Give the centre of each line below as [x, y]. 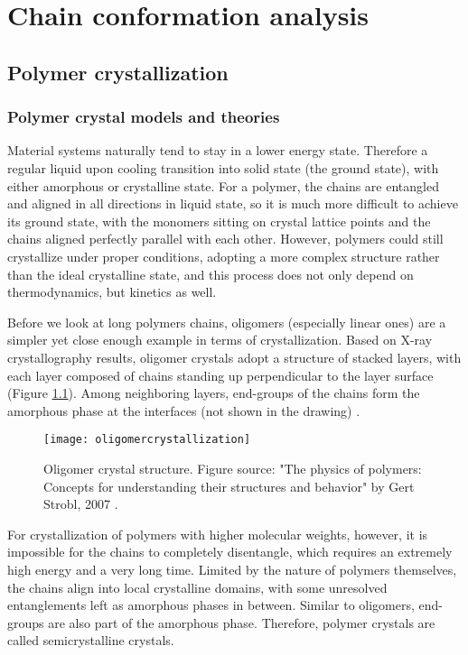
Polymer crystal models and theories [144, 117]
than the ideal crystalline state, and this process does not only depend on [211, 274]
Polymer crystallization [118, 72]
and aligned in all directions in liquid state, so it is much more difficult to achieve [233, 203]
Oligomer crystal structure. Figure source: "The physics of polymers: [233, 468]
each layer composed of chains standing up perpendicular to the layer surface [220, 375]
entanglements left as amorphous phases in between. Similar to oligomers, [211, 605]
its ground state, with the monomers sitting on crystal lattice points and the [219, 221]
